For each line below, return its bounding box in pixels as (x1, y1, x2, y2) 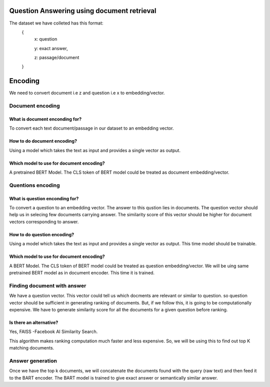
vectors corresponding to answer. (9, 218, 79, 225)
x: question (34, 36, 57, 42)
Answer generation (9, 357, 57, 364)
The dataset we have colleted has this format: (9, 20, 103, 26)
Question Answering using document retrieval (9, 7, 156, 15)
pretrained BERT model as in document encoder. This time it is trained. (9, 270, 155, 276)
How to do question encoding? (9, 231, 74, 237)
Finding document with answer (9, 282, 86, 289)
